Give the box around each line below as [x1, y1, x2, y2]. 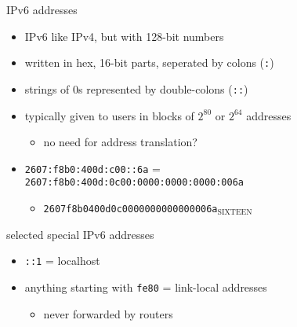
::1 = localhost [24, 252, 100, 269]
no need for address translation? [43, 134, 197, 150]
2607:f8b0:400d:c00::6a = [24, 160, 161, 176]
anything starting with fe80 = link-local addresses [24, 278, 267, 295]
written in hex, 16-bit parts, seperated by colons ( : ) [24, 54, 274, 71]
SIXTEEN [217, 208, 252, 217]
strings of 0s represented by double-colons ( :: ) [24, 80, 248, 97]
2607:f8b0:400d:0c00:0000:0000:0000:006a [24, 177, 244, 189]
